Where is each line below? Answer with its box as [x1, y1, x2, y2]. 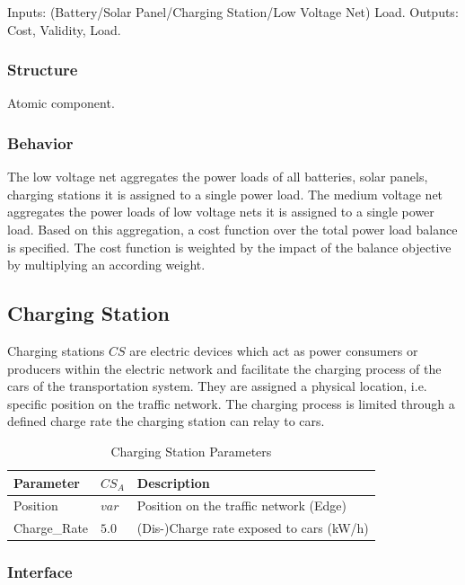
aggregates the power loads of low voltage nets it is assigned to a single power [7, 202, 434, 221]
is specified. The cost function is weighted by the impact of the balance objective [7, 237, 452, 256]
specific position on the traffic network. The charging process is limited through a [7, 394, 455, 412]
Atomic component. [7, 93, 115, 112]
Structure [7, 58, 78, 81]
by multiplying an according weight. [7, 255, 206, 274]
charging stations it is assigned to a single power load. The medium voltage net [7, 184, 443, 203]
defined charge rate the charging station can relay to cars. [7, 412, 325, 430]
